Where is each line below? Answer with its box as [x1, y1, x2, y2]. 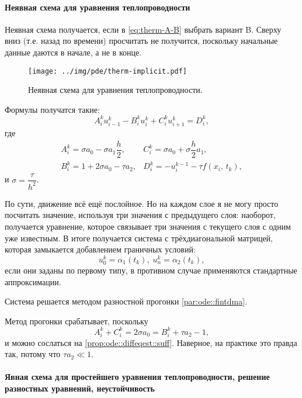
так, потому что [5, 348, 61, 360]
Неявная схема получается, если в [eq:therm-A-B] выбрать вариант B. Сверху [5, 23, 282, 35]
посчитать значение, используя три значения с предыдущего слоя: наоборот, [5, 209, 276, 221]
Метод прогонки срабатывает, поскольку [5, 314, 148, 327]
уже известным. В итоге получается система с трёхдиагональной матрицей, [5, 231, 273, 244]
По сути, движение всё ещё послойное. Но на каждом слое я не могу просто [5, 197, 279, 209]
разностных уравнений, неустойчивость [5, 382, 155, 394]
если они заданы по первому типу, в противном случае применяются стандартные [5, 264, 297, 276]
